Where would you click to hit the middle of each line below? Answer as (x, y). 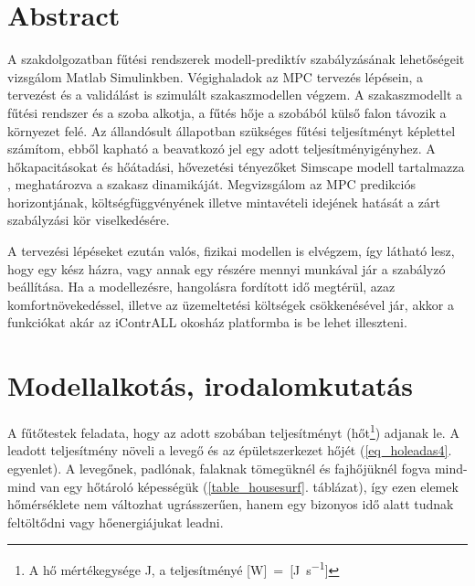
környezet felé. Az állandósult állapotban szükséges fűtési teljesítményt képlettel (232, 130)
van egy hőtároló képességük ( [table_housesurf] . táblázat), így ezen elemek (249, 486)
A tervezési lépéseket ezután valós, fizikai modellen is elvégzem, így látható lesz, (231, 251)
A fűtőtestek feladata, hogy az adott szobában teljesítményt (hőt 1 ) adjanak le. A (233, 431)
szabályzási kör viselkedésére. (89, 220)
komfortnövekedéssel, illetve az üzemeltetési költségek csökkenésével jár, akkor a (231, 304)
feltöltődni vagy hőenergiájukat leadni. (116, 522)
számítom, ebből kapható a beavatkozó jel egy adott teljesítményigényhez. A (222, 149)
